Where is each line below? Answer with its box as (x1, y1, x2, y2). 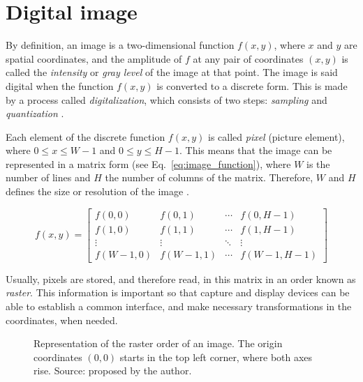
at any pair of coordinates (193, 51, 304, 66)
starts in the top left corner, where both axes (119, 349, 313, 364)
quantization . (6, 106, 64, 121)
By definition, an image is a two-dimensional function (6, 38, 235, 52)
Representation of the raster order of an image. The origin (34, 336, 283, 351)
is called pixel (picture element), (207, 129, 345, 144)
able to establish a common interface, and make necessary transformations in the (6, 298, 352, 313)
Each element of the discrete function (6, 129, 165, 144)
